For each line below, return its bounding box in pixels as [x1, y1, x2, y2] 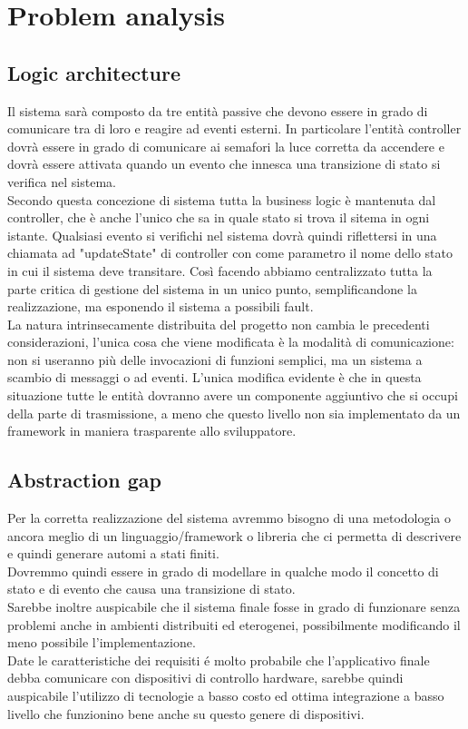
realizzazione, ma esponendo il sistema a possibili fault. [7, 297, 314, 316]
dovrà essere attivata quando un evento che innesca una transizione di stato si [7, 154, 441, 173]
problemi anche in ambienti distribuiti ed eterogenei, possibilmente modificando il [7, 615, 461, 634]
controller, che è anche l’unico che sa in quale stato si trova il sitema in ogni [7, 208, 430, 227]
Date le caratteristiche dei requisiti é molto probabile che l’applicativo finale [7, 650, 430, 669]
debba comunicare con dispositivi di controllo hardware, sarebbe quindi [7, 668, 404, 687]
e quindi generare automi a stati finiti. [7, 544, 219, 563]
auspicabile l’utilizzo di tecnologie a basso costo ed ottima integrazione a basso [7, 686, 444, 704]
